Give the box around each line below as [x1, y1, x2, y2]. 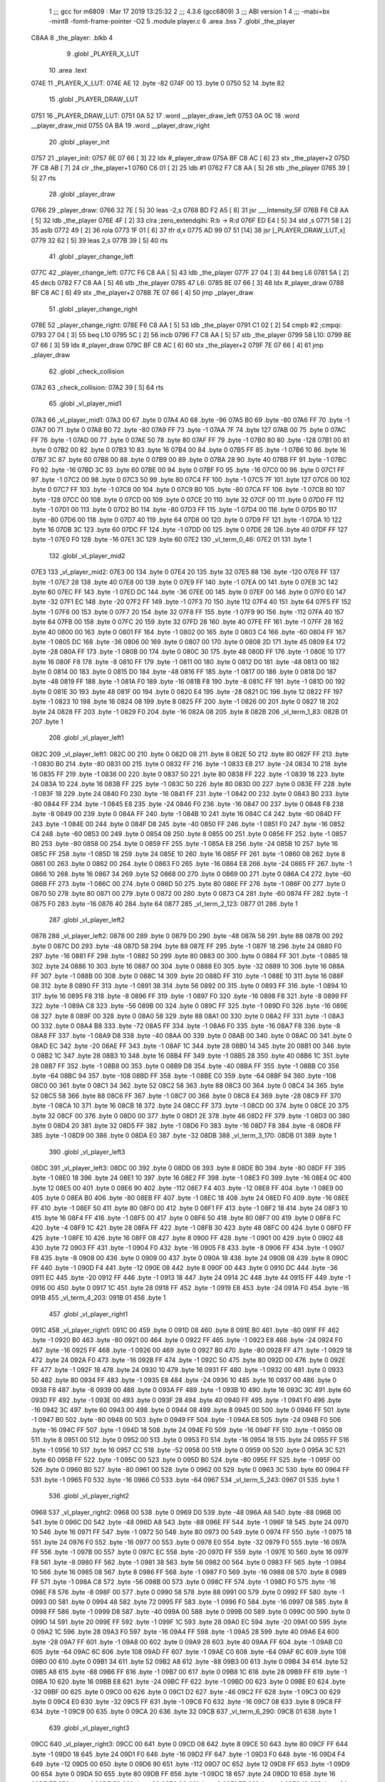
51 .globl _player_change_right [48, 304, 138, 313]
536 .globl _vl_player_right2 [48, 1492, 130, 1500]
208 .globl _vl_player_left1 [48, 733, 124, 742]
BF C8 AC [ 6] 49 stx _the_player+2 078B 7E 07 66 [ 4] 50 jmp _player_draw [31, 289, 254, 297]
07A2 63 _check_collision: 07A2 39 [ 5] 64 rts [31, 383, 164, 391]
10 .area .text [48, 66, 87, 74]
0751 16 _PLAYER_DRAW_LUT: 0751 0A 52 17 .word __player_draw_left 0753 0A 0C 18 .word [31, 111, 299, 120]
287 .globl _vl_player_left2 [48, 916, 125, 925]
